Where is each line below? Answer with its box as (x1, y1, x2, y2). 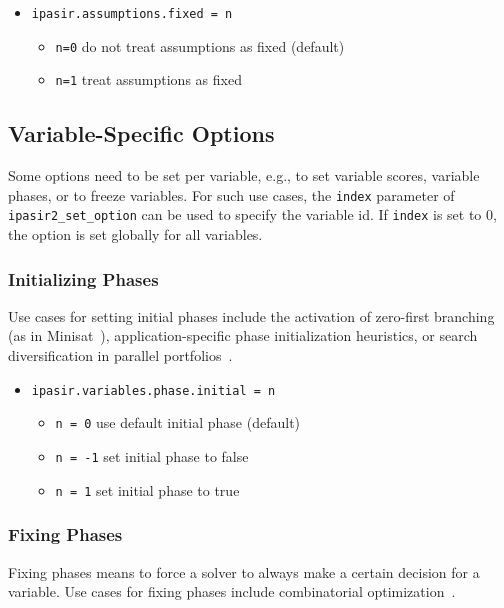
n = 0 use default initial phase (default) (55, 412, 301, 433)
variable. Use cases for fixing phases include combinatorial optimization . (8, 581, 456, 602)
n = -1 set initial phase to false (55, 445, 249, 466)
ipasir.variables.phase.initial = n (31, 383, 276, 398)
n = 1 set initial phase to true (55, 479, 240, 500)
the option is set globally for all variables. (8, 224, 263, 245)
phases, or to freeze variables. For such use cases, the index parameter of (8, 184, 455, 205)
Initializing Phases (8, 266, 159, 291)
